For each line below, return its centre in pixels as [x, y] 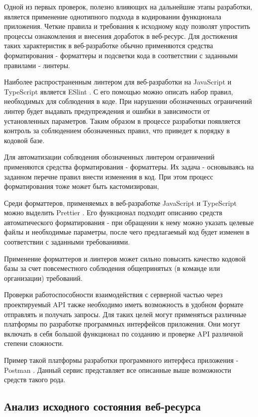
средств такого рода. [35, 379]
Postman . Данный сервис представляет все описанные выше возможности [118, 370]
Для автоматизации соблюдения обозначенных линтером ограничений [109, 157]
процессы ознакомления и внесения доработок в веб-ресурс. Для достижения [121, 36]
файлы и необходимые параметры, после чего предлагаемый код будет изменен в [127, 232]
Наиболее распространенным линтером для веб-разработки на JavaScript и [118, 82]
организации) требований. [43, 278]
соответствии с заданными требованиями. [67, 242]
